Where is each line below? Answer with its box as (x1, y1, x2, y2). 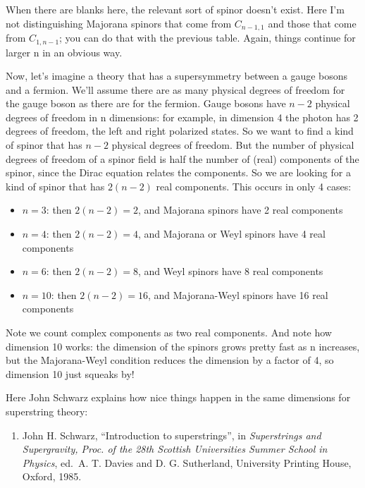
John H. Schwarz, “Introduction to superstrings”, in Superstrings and (22, 427, 321, 442)
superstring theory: (6, 403, 88, 418)
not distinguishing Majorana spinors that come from (6, 16, 232, 30)
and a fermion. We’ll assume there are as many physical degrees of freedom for (6, 82, 345, 97)
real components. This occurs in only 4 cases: (156, 178, 352, 193)
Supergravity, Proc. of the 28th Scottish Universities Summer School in (22, 441, 328, 456)
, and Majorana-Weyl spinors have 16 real (147, 287, 328, 302)
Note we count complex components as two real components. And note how (6, 325, 332, 339)
